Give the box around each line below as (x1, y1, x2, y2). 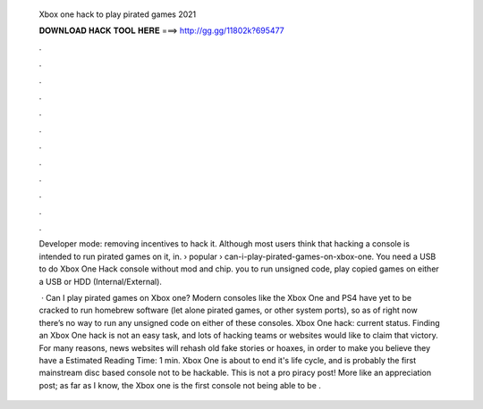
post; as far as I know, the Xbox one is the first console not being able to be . (38, 380, 322, 390)
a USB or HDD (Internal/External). (38, 276, 163, 287)
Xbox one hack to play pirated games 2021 (38, 9, 197, 20)
